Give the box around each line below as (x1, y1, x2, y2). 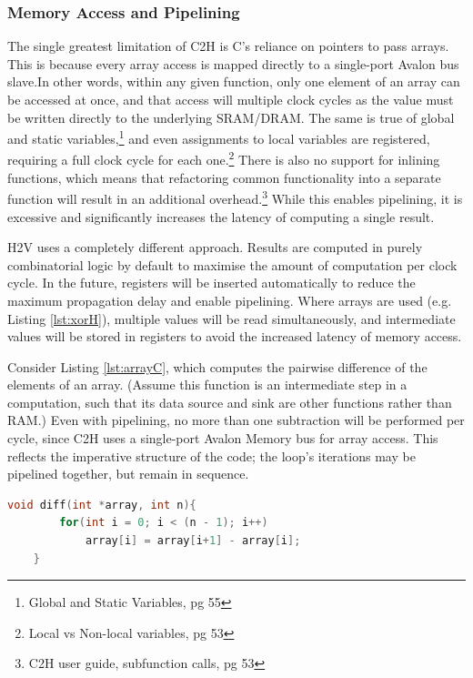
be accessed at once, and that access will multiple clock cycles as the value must (7, 90, 454, 108)
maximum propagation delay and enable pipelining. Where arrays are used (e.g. (7, 290, 452, 309)
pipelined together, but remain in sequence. (7, 464, 249, 483)
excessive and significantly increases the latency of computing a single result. (7, 207, 435, 226)
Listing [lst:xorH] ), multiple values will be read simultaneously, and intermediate (7, 309, 456, 328)
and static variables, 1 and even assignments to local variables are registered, (7, 126, 430, 147)
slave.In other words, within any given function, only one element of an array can (7, 72, 460, 91)
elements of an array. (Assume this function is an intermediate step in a (7, 375, 408, 394)
